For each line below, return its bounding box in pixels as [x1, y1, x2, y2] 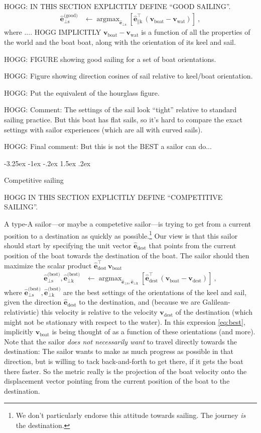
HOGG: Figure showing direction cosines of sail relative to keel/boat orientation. [4, 70, 253, 81]
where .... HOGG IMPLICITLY [4, 27, 101, 37]
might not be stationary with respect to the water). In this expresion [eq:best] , [4, 316, 245, 327]
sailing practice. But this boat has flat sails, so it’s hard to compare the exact [4, 114, 242, 124]
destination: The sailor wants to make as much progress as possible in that [4, 346, 233, 356]
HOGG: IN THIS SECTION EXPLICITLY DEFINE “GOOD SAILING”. [4, 1, 231, 11]
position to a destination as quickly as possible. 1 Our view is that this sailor [4, 229, 238, 241]
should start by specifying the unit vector [4, 240, 132, 250]
